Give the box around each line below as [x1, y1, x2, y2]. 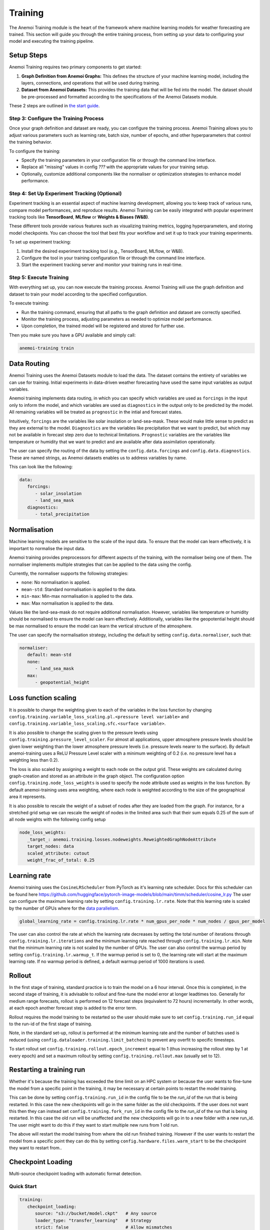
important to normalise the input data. [9, 545, 85, 551]
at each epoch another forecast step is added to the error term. [9, 1005, 137, 1011]
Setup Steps [9, 51, 48, 60]
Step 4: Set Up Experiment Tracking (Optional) [9, 190, 122, 197]
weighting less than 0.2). [9, 757, 59, 763]
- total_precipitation [35, 511, 90, 517]
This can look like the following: [9, 463, 73, 469]
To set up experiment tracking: [9, 239, 71, 245]
